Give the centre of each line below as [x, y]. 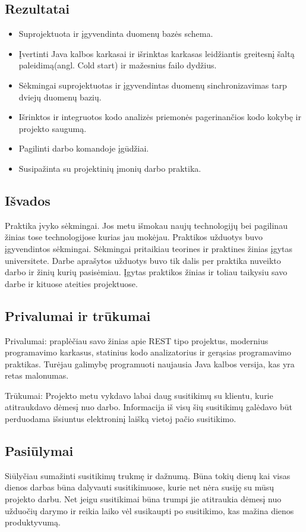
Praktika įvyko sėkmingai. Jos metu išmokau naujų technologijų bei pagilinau [146, 225]
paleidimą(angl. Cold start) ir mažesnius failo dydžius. [118, 65]
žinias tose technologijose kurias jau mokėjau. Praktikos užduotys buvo [134, 237]
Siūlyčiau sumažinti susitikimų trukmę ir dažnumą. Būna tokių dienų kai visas [148, 475]
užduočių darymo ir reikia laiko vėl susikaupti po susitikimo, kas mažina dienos [149, 510]
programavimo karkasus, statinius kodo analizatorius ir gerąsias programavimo [148, 352]
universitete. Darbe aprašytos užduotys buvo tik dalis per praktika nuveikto [143, 260]
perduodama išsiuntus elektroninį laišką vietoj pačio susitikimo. [121, 419]
